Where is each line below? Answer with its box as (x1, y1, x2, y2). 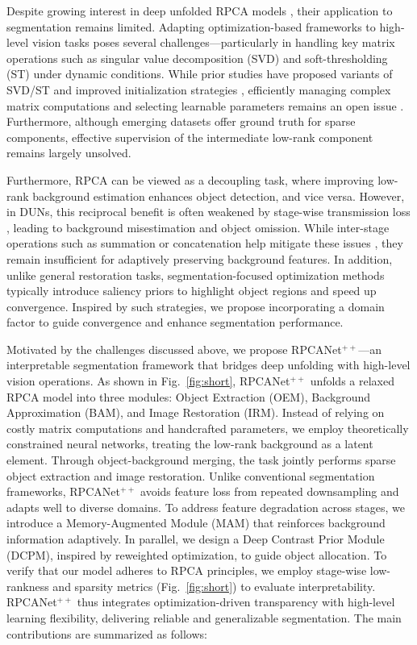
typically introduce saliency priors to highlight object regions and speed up (6, 282, 377, 299)
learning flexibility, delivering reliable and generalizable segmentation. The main (6, 609, 402, 626)
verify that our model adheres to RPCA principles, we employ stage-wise (6, 562, 367, 579)
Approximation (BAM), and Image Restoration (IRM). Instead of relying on (6, 404, 385, 421)
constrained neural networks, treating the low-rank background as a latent (6, 435, 373, 452)
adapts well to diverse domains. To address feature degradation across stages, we (6, 498, 405, 515)
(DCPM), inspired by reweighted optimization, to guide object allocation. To (6, 546, 387, 563)
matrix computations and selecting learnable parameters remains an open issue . (6, 97, 404, 114)
